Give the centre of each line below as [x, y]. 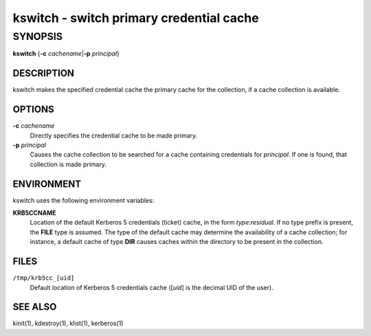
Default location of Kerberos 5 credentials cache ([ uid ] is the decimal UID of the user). [152, 287]
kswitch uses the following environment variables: [83, 200]
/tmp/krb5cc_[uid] [44, 278]
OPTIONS [33, 110]
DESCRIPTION [44, 73]
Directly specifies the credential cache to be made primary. [114, 135]
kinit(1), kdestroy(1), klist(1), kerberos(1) [68, 324]
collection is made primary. [68, 164]
